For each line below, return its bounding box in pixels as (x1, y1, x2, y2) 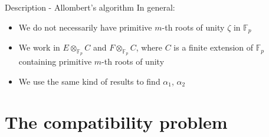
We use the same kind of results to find (18, 75, 160, 87)
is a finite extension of (173, 41, 254, 54)
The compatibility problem (5, 109, 228, 133)
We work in (18, 41, 60, 54)
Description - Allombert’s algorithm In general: (5, 1, 175, 13)
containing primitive (18, 55, 92, 68)
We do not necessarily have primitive (18, 21, 152, 33)
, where (136, 41, 163, 54)
